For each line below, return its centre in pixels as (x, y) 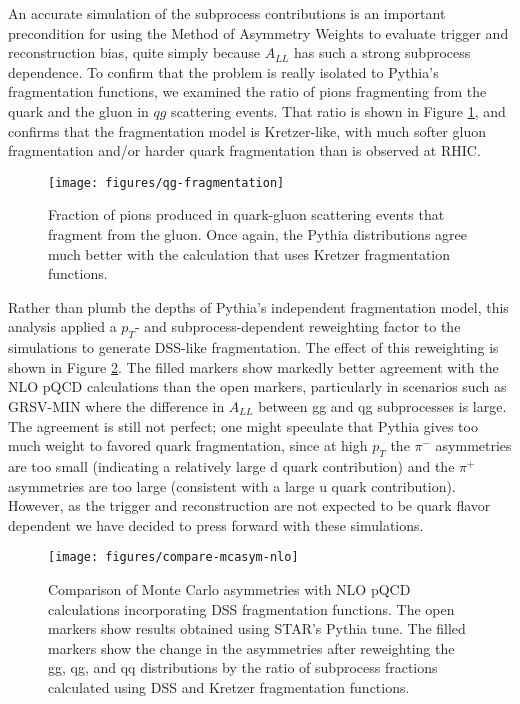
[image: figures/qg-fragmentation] (166, 182)
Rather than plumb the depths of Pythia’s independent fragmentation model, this (258, 306)
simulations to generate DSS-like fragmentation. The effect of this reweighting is (253, 347)
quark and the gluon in (78, 110)
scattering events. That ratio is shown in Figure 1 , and (338, 110)
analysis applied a (62, 326)
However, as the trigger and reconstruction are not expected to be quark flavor (249, 505)
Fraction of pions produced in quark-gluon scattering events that (246, 214)
